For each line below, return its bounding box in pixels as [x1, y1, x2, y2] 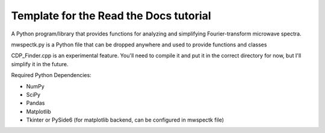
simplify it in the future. [11, 60, 69, 67]
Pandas [26, 99, 45, 107]
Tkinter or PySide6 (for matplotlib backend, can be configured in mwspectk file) [26, 116, 224, 123]
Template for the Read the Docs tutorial [11, 9, 211, 22]
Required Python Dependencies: [11, 72, 91, 79]
